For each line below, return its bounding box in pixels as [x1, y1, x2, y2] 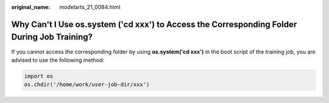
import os [24, 73, 54, 79]
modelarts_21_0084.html [59, 4, 121, 10]
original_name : [11, 4, 51, 10]
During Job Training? [11, 32, 93, 42]
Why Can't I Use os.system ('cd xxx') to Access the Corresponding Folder [11, 19, 297, 30]
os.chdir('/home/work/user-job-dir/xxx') [24, 81, 150, 88]
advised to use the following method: [11, 56, 105, 64]
